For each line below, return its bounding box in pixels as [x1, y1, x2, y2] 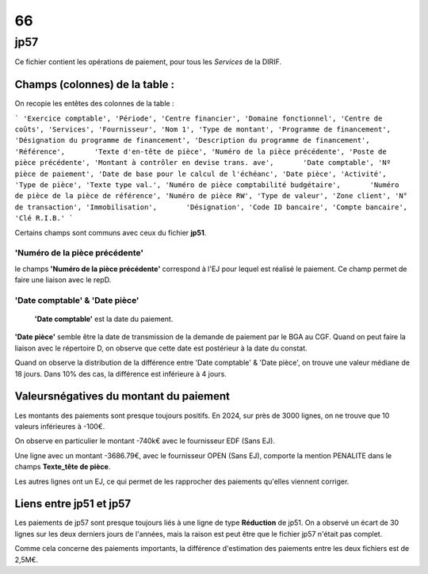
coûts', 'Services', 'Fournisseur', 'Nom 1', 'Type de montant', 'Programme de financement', [14, 125, 392, 134]
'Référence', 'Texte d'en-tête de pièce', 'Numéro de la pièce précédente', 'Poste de [14, 147, 388, 156]
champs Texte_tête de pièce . [14, 462, 111, 472]
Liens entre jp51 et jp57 [14, 497, 132, 511]
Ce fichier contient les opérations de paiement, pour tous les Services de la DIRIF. [14, 57, 281, 67]
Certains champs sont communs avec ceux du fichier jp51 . [14, 228, 207, 237]
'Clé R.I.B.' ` [14, 214, 75, 223]
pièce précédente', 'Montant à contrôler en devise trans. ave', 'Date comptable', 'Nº [14, 159, 392, 167]
